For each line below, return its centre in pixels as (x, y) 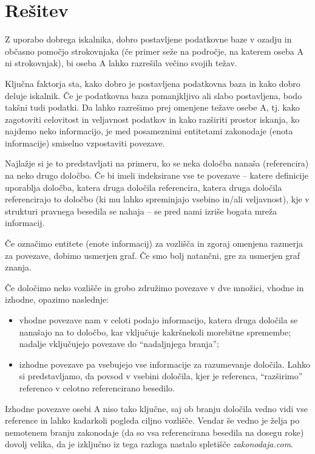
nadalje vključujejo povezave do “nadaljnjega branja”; (119, 344)
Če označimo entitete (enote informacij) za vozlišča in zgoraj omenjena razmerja (154, 243)
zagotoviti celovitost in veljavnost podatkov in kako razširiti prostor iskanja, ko (152, 119)
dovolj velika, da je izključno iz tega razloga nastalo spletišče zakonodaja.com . (149, 444)
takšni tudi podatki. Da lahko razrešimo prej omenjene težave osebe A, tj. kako (152, 107)
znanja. (18, 267)
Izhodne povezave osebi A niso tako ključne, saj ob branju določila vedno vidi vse (156, 408)
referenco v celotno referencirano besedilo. (97, 387)
